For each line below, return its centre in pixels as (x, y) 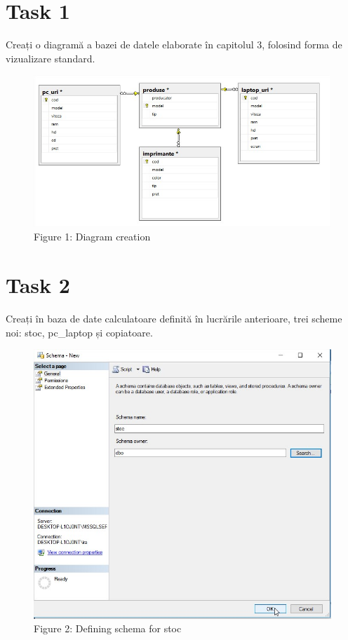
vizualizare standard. (51, 58)
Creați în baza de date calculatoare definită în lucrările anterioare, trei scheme (174, 318)
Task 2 (38, 284)
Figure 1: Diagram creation (92, 237)
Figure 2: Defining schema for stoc (108, 628)
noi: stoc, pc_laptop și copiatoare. (79, 332)
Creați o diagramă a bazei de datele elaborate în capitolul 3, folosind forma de (174, 45)
